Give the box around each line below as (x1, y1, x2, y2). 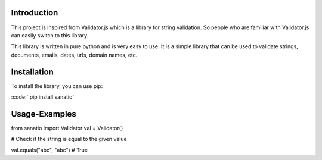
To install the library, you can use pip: (11, 82, 103, 89)
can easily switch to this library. (11, 32, 89, 39)
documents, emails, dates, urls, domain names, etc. (11, 51, 138, 58)
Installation (11, 67, 54, 77)
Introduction (11, 8, 58, 18)
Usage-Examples (11, 109, 77, 119)
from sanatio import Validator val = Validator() (11, 124, 123, 131)
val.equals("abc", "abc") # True (11, 146, 88, 153)
